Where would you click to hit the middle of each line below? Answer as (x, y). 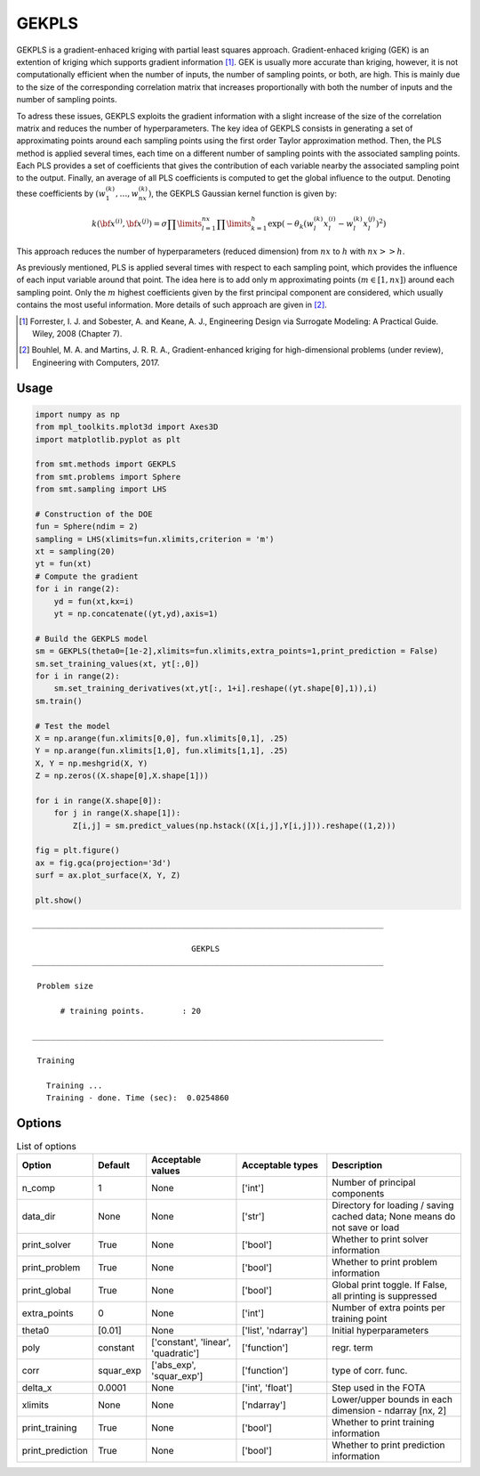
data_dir (39, 1216)
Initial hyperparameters (380, 1330)
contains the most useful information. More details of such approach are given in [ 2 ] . (172, 305)
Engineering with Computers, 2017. (96, 362)
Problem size (65, 985)
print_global (46, 1290)
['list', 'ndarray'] (275, 1330)
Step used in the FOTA (379, 1387)
